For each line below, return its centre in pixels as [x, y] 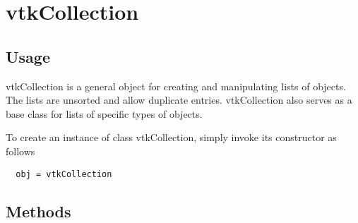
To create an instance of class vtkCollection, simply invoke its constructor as [171, 137]
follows [20, 151]
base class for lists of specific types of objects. [104, 113]
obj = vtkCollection [64, 174]
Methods [38, 211]
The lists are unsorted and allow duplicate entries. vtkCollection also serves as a [179, 100]
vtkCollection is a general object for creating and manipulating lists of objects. [176, 86]
